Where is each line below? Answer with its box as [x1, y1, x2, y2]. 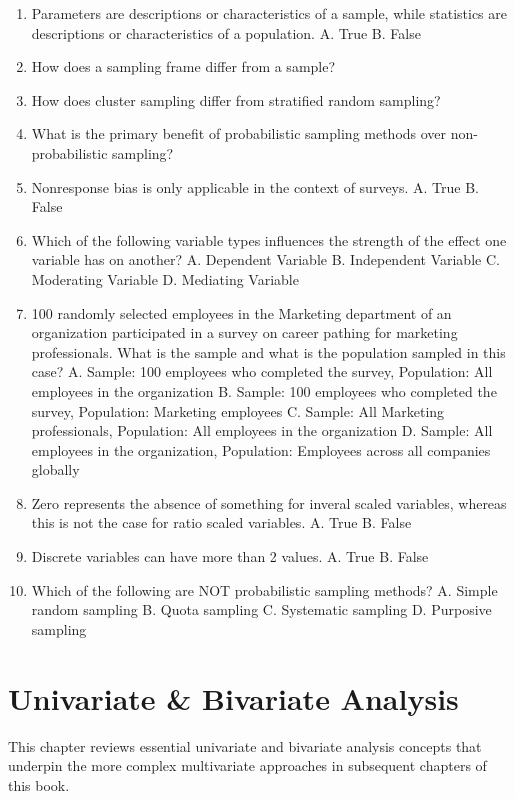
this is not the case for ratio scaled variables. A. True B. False [31, 512, 412, 533]
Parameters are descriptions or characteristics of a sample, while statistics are [31, 3, 507, 23]
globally [31, 459, 80, 480]
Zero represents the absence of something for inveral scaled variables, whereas [31, 492, 507, 513]
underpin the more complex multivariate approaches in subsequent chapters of [8, 755, 487, 776]
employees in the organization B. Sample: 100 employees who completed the [31, 380, 497, 401]
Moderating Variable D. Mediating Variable [31, 268, 299, 289]
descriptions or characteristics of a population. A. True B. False [31, 22, 421, 43]
